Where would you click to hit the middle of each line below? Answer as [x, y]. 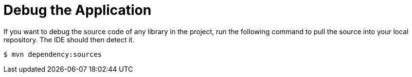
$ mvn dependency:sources [53, 54]
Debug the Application [78, 10]
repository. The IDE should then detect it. [69, 39]
